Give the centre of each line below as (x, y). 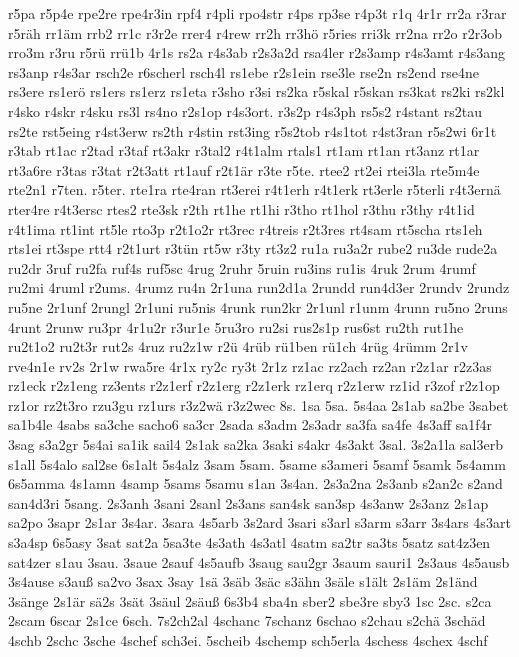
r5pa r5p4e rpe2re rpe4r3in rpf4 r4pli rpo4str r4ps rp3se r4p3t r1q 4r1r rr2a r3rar (257, 13)
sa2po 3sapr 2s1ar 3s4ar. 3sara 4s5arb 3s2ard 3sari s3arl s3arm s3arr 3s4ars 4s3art (259, 522)
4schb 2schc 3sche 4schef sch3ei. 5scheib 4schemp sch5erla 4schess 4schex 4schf (248, 640)
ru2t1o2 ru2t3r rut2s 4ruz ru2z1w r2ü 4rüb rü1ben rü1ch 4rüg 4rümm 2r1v (238, 346)
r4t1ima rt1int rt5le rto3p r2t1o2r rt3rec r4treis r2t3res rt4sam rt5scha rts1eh (245, 228)
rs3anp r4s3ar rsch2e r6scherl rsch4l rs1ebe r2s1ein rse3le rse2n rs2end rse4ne (244, 71)
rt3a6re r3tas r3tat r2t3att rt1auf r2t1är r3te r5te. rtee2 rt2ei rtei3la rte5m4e (244, 169)
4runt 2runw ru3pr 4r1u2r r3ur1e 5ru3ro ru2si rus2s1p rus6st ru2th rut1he (236, 326)
